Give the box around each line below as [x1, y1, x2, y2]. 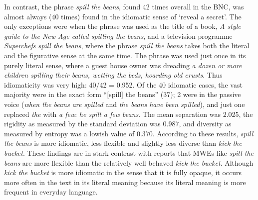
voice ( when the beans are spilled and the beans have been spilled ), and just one [4, 99, 245, 109]
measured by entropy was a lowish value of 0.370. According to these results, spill [4, 128, 254, 138]
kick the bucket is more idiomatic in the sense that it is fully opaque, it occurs [4, 167, 242, 178]
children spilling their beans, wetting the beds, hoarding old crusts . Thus [4, 70, 223, 80]
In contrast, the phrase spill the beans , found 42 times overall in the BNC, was [4, 1, 244, 11]
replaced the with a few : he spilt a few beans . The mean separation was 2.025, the [4, 108, 253, 119]
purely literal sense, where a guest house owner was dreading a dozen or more [4, 60, 242, 70]
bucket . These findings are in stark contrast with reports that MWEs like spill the [4, 147, 254, 158]
